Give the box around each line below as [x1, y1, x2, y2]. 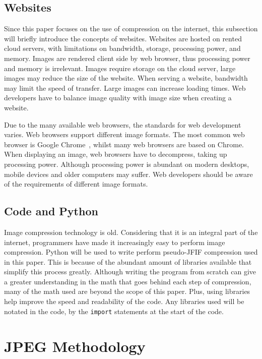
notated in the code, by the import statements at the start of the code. [4, 306, 224, 316]
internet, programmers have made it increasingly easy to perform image [4, 236, 225, 247]
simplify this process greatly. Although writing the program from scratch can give [4, 266, 256, 277]
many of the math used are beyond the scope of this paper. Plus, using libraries [4, 286, 250, 296]
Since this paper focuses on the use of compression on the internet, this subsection [4, 23, 258, 34]
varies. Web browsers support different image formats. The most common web [4, 129, 245, 140]
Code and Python [4, 203, 98, 219]
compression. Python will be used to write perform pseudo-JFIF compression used [4, 247, 258, 257]
